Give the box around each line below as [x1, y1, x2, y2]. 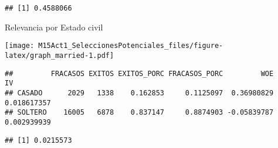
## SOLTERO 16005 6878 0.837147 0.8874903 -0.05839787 [5, 108, 274, 117]
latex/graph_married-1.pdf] [5, 51, 114, 60]
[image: [5, 42, 35, 50]
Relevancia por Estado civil [5, 20, 103, 33]
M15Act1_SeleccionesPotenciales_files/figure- [38, 42, 223, 50]
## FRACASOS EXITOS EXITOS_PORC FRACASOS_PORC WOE [5, 69, 274, 78]
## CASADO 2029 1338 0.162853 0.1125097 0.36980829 [5, 88, 274, 97]
